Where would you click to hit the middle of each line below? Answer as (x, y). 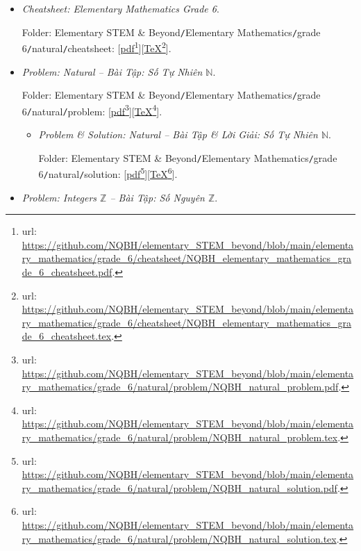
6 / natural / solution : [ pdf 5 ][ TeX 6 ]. (108, 173)
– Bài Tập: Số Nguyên (157, 197)
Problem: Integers (59, 197)
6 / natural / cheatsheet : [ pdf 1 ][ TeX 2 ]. (96, 47)
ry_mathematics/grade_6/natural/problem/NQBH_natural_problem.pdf (180, 387)
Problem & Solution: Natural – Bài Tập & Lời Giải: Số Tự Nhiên (178, 134)
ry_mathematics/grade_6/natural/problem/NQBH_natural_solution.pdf (179, 487)
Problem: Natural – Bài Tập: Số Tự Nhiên (112, 71)
